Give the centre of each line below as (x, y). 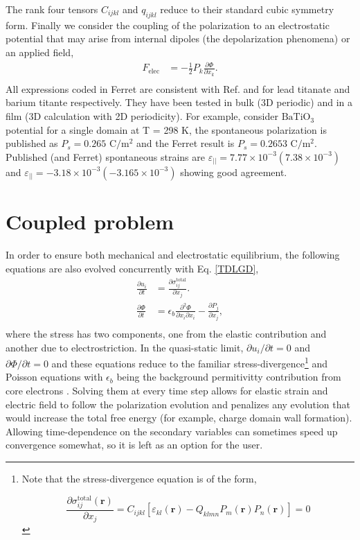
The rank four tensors (52, 9)
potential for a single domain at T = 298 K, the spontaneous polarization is (166, 129)
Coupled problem (90, 221)
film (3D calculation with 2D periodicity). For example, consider (142, 116)
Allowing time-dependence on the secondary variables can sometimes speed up (172, 431)
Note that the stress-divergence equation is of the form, (139, 478)
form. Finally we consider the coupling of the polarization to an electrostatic (168, 25)
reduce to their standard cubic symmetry (247, 9)
